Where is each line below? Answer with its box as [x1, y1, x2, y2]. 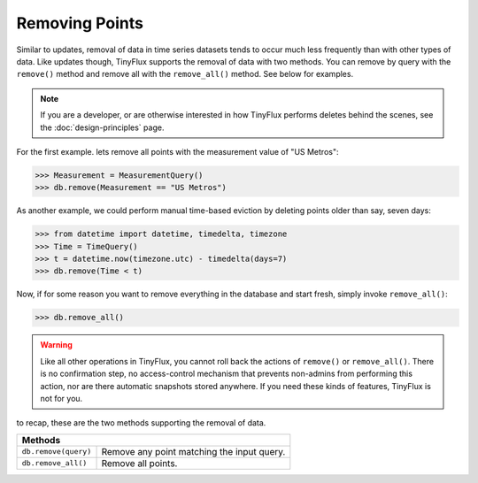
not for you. [40, 393, 83, 403]
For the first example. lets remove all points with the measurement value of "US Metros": [16, 146, 339, 157]
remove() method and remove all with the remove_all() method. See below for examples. [16, 69, 354, 80]
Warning [40, 340, 73, 350]
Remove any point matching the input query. [101, 445, 286, 457]
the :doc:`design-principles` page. [40, 122, 165, 133]
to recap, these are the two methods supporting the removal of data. [16, 418, 266, 428]
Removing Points [16, 13, 143, 33]
